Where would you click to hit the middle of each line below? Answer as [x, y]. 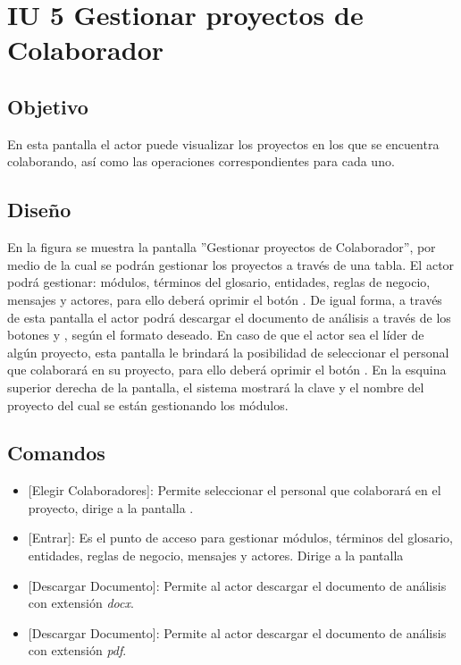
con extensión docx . [81, 603]
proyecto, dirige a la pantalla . [111, 507]
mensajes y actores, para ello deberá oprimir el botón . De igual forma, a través [225, 299]
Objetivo [48, 106]
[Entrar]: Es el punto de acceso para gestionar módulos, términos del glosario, [240, 538]
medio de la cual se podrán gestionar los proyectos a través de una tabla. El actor [231, 264]
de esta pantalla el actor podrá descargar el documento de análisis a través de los [229, 317]
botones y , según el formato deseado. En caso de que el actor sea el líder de [216, 335]
